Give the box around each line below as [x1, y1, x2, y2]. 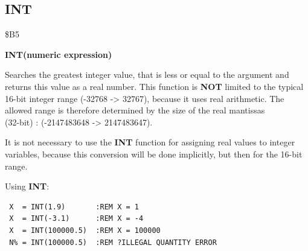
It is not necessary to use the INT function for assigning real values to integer [5, 136, 295, 148]
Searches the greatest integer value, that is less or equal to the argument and [5, 68, 289, 81]
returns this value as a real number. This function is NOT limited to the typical [5, 80, 304, 92]
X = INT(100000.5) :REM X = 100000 [9, 226, 161, 235]
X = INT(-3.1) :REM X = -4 [9, 214, 144, 223]
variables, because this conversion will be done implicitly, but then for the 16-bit [5, 147, 303, 160]
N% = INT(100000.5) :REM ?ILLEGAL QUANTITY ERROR [9, 238, 217, 247]
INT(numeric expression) [5, 48, 112, 60]
